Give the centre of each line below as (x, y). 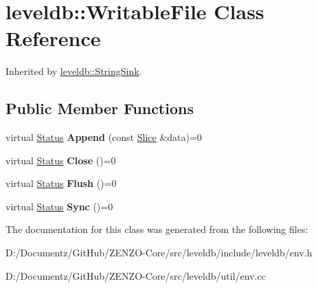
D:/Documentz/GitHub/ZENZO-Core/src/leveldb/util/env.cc (136, 275)
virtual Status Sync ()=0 (59, 206)
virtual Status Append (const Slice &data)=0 (104, 137)
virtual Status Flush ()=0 (61, 183)
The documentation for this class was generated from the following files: (157, 229)
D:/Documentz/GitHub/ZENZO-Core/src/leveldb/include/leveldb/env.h (159, 253)
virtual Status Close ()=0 (61, 160)
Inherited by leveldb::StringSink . (74, 71)
